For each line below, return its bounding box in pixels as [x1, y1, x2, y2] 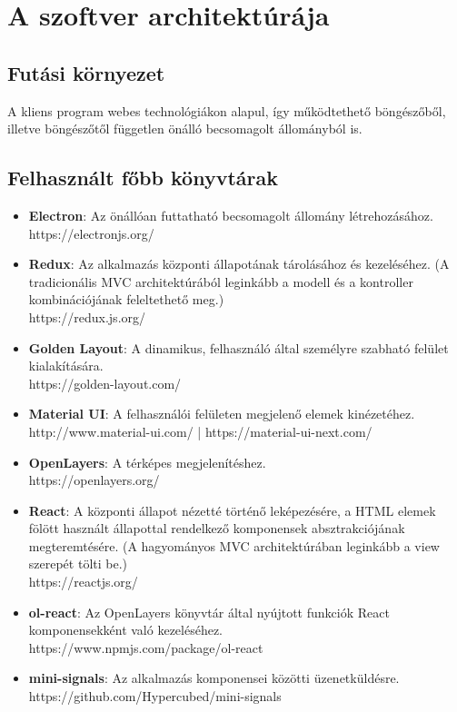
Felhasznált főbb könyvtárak [7, 163, 278, 192]
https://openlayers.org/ [28, 470, 160, 489]
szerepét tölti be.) [28, 554, 128, 573]
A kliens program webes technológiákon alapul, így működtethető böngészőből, [7, 101, 446, 120]
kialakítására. [28, 356, 104, 375]
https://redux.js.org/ [28, 307, 146, 326]
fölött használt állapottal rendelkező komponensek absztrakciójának [28, 519, 405, 538]
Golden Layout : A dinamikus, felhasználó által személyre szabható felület [28, 338, 449, 357]
